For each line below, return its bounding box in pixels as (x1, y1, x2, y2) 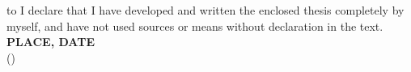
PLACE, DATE (6, 33, 95, 50)
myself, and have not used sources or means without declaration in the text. (6, 17, 383, 34)
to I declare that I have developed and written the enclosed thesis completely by (6, 2, 405, 18)
